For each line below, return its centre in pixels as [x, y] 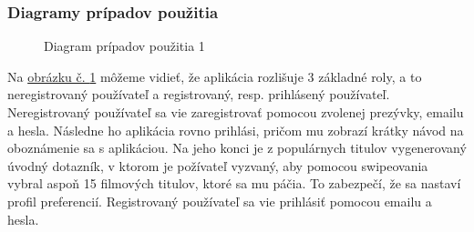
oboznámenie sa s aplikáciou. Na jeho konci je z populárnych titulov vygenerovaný [237, 148]
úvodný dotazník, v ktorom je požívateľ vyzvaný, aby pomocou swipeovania [218, 165]
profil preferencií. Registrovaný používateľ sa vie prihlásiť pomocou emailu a [220, 201]
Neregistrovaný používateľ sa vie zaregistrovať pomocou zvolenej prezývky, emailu [236, 112]
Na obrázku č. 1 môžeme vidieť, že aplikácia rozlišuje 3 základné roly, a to [215, 76]
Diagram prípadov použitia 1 [124, 46]
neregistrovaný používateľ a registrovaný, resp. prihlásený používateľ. [199, 94]
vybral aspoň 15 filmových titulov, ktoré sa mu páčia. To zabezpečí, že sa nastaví [234, 183]
